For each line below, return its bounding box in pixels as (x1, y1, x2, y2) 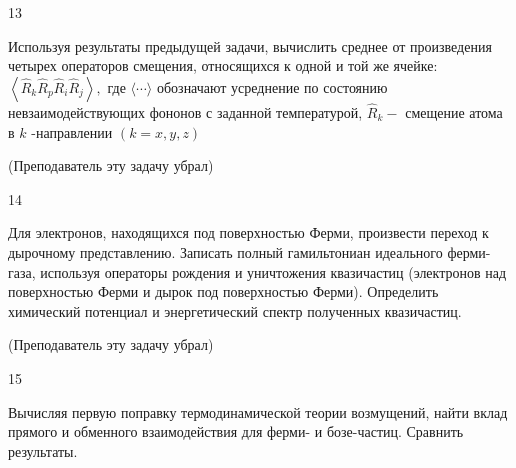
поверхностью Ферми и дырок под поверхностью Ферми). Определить (8, 281, 439, 302)
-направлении (31, 121, 113, 142)
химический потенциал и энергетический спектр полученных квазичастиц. (8, 300, 462, 321)
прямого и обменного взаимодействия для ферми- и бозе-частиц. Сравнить (8, 421, 464, 442)
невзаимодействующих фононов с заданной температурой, (8, 102, 363, 122)
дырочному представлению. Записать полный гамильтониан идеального (8, 241, 443, 262)
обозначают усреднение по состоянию (156, 76, 388, 97)
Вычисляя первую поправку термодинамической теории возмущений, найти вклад (8, 401, 508, 422)
